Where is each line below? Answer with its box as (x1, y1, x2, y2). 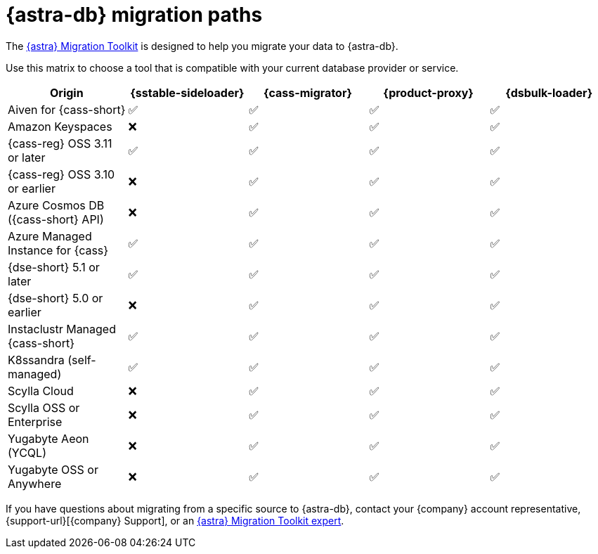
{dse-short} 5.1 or (8, 259, 100, 274)
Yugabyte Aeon (8, 431, 89, 446)
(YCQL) (8, 445, 46, 460)
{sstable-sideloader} (130, 85, 245, 100)
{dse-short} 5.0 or (8, 290, 103, 305)
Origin (49, 85, 84, 100)
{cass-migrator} (264, 85, 352, 100)
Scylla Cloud (8, 383, 74, 398)
